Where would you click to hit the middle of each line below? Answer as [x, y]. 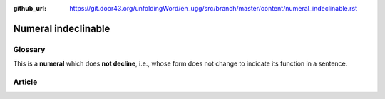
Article [25, 82]
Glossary [29, 49]
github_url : [30, 8]
